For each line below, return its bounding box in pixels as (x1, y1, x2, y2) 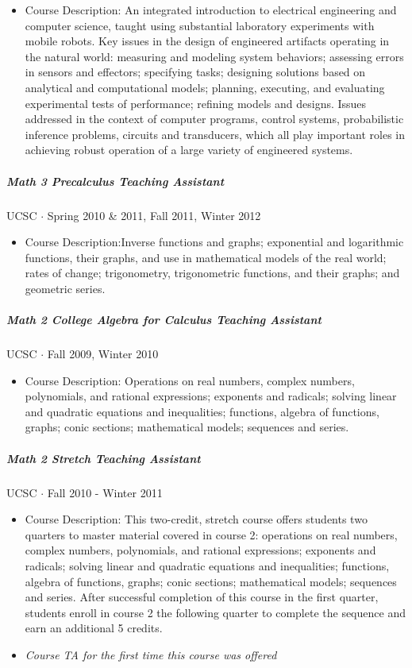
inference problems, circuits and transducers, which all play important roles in (25, 125, 406, 142)
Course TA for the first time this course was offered (25, 646, 277, 662)
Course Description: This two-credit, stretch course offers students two (25, 511, 368, 527)
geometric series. (25, 280, 106, 296)
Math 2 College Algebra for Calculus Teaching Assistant (6, 311, 322, 328)
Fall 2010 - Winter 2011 (47, 484, 163, 500)
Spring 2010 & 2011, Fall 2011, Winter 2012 (47, 207, 261, 223)
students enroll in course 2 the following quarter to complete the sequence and (25, 604, 406, 620)
